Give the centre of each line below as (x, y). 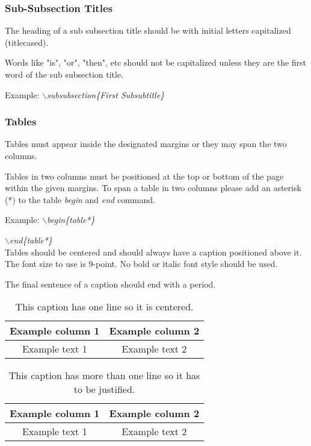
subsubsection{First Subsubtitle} (106, 94)
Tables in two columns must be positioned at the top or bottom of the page (144, 176)
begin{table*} (71, 220)
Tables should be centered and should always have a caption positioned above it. (153, 252)
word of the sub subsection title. (64, 74)
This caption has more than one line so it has (104, 375)
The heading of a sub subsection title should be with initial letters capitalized (148, 30)
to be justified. (104, 389)
